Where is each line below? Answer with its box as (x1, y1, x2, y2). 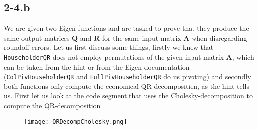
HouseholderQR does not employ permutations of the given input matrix (4, 51, 224, 62)
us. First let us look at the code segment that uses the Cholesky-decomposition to (4, 90, 253, 101)
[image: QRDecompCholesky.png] (24, 118, 127, 125)
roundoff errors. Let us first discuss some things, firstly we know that (4, 42, 214, 52)
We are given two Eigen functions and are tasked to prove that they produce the (4, 23, 249, 33)
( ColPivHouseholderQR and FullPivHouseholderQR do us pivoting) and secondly (4, 71, 251, 82)
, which (232, 51, 254, 62)
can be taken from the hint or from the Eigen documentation (4, 61, 190, 72)
